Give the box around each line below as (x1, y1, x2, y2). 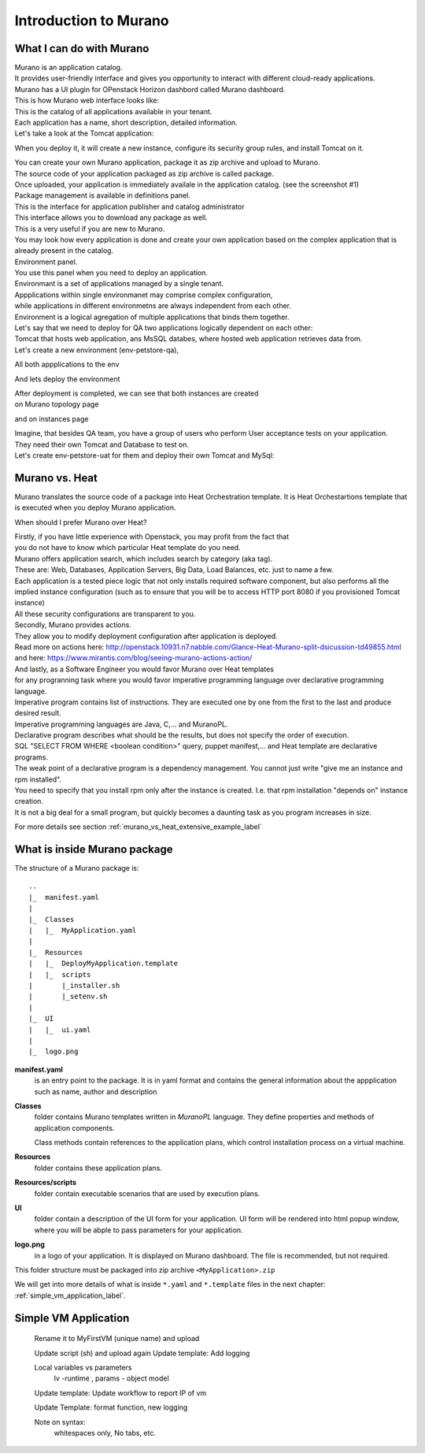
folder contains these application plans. (34, 1163, 163, 1172)
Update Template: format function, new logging (34, 1403, 188, 1412)
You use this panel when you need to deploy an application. (14, 268, 209, 277)
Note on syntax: (34, 1417, 86, 1426)
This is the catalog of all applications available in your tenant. (14, 106, 213, 116)
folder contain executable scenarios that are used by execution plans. (34, 1188, 261, 1198)
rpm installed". (14, 775, 62, 784)
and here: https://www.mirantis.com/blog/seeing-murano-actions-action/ (14, 653, 253, 663)
